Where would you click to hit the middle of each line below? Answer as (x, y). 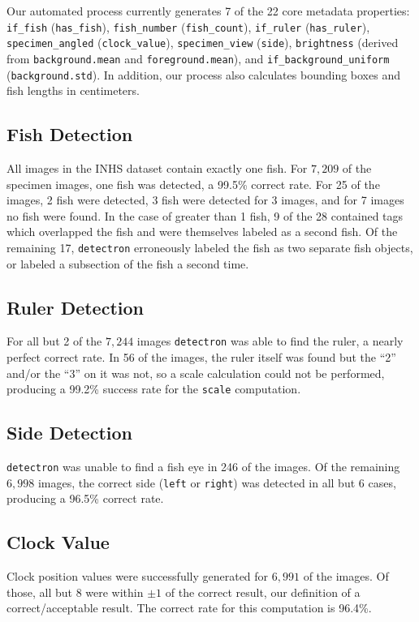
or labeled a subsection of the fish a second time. (128, 263)
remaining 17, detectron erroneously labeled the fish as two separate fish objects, (210, 247)
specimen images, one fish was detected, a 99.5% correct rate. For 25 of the (193, 184)
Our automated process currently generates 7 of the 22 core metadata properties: (208, 11)
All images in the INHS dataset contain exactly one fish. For (157, 168)
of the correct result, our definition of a (263, 592)
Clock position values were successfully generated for (138, 576)
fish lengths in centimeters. (73, 90)
